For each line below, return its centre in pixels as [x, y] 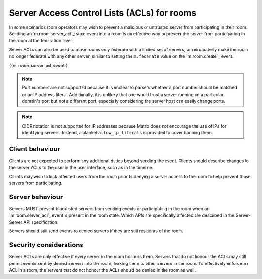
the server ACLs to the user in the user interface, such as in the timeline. [81, 167]
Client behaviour [35, 149]
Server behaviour [36, 197]
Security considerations [46, 245]
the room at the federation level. [41, 41]
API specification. [41, 222]
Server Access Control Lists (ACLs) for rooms [103, 13]
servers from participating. [36, 183]
